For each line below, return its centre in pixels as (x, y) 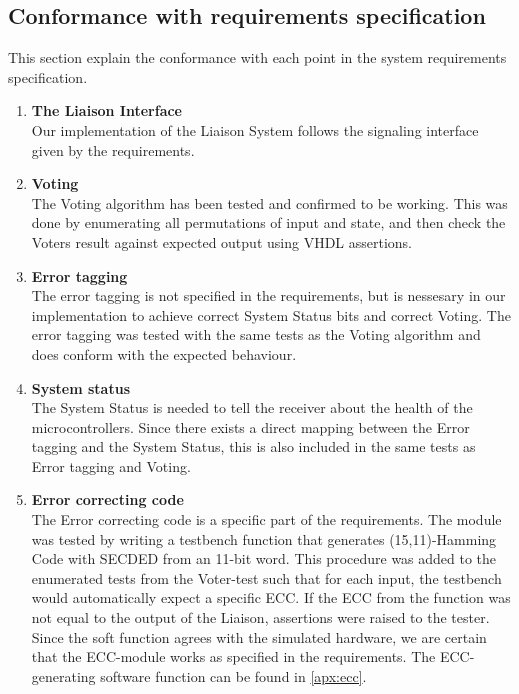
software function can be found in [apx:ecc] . (233, 675)
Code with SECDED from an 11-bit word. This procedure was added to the (264, 558)
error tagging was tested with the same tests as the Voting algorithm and (256, 334)
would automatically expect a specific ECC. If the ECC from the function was (271, 597)
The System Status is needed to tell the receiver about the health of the (252, 407)
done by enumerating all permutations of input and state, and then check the (268, 222)
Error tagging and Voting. (111, 465)
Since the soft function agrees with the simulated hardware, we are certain (259, 636)
